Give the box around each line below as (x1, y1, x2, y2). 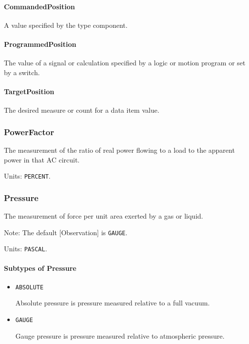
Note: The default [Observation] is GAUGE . (4, 227, 128, 237)
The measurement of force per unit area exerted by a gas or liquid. (4, 211, 203, 221)
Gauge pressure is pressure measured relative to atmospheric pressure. (15, 330, 225, 341)
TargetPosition (4, 86, 55, 96)
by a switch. (4, 67, 40, 77)
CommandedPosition (4, 1, 75, 11)
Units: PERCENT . (4, 171, 51, 181)
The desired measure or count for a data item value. (4, 105, 159, 115)
